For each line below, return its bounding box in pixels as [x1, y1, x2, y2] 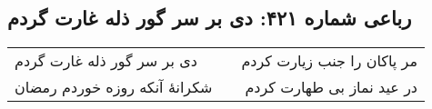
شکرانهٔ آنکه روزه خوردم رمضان [15, 76, 213, 98]
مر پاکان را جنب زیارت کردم [241, 50, 417, 72]
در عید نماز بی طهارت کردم [245, 76, 417, 98]
